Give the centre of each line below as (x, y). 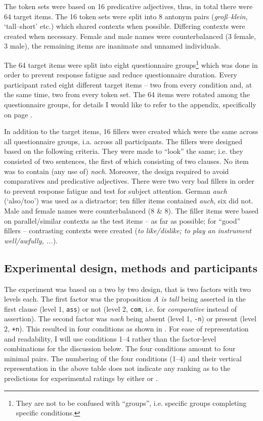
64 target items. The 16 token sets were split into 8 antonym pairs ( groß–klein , (126, 16)
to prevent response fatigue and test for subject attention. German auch (116, 191)
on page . (18, 114)
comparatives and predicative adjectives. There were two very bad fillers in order (129, 181)
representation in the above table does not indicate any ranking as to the (117, 368)
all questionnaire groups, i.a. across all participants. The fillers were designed (123, 141)
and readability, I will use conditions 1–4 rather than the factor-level (110, 338)
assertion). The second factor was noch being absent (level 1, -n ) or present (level (130, 319)
